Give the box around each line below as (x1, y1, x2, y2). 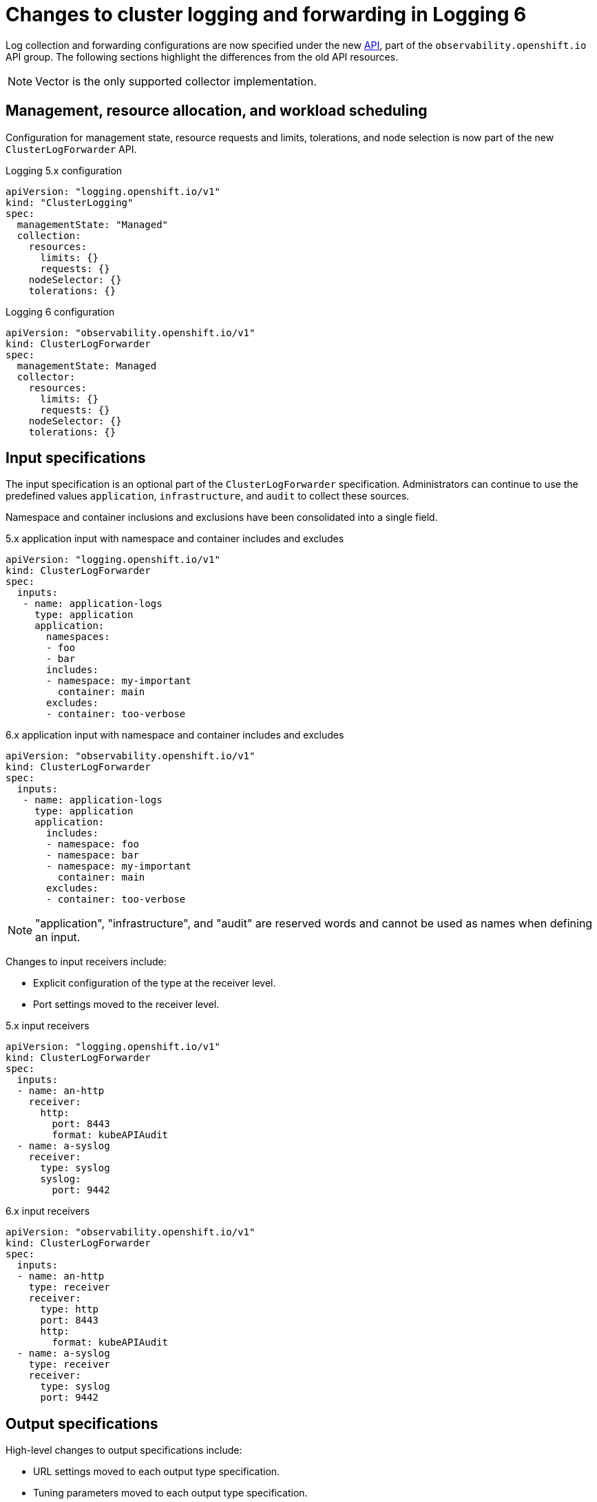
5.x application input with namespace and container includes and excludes (6, 533, 344, 545)
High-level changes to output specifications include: (6, 1444, 242, 1457)
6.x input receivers (6, 1205, 90, 1217)
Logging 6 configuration (6, 305, 115, 318)
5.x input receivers (6, 1020, 90, 1032)
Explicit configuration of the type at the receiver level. (33, 977, 276, 989)
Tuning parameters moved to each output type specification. (33, 1487, 308, 1499)
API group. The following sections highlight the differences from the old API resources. (6, 50, 399, 63)
